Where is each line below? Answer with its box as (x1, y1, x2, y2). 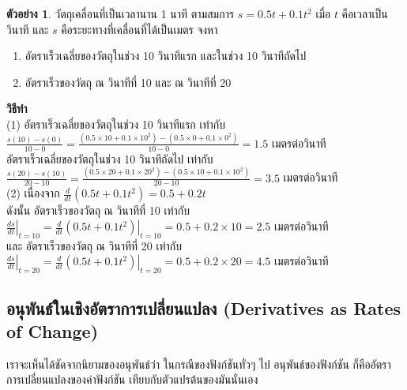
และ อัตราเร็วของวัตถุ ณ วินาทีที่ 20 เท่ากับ (6, 237, 182, 253)
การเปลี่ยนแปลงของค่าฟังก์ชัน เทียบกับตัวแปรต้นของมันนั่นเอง (6, 371, 258, 388)
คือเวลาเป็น (341, 6, 388, 21)
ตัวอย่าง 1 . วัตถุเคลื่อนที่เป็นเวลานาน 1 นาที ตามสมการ (6, 6, 235, 21)
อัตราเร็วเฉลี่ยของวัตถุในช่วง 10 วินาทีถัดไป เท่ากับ (6, 150, 213, 167)
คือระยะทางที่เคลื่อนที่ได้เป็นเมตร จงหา (61, 21, 218, 37)
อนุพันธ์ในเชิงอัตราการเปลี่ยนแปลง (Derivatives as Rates (6, 295, 401, 320)
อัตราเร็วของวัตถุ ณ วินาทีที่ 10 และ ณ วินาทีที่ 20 (24, 73, 232, 90)
